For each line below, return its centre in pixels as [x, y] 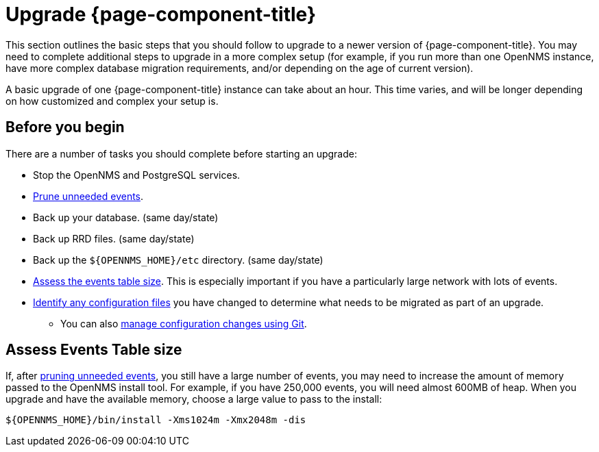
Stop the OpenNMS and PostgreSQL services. [137, 175]
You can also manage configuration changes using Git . [184, 323]
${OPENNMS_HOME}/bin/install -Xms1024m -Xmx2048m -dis [156, 420]
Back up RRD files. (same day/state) [114, 238]
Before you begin [65, 127]
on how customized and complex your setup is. [112, 101]
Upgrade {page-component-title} [161, 14]
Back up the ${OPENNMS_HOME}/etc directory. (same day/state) [178, 260]
